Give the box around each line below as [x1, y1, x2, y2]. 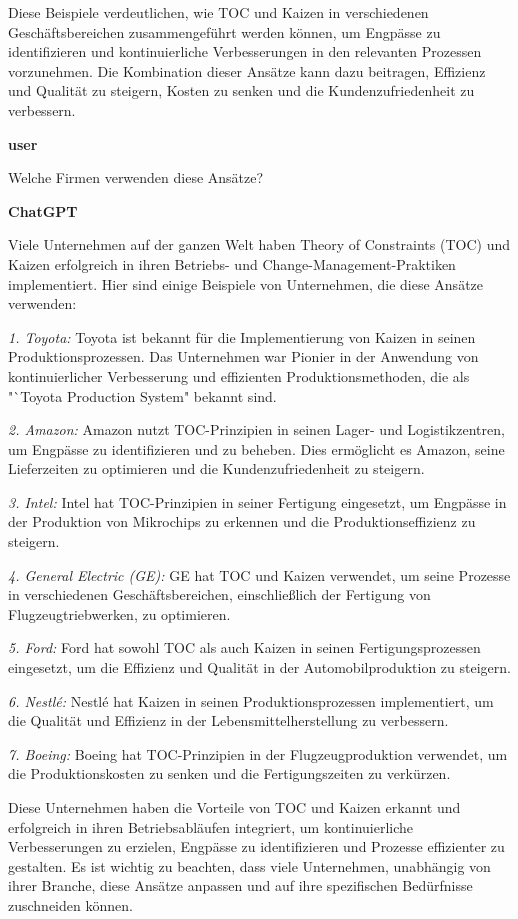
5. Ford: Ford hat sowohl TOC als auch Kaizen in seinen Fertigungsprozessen [8, 637, 481, 658]
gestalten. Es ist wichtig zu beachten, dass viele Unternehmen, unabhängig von [8, 855, 491, 876]
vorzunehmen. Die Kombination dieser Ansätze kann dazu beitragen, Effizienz [8, 60, 486, 81]
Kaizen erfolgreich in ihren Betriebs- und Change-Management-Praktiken [8, 253, 456, 274]
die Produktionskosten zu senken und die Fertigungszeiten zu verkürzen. [8, 763, 451, 784]
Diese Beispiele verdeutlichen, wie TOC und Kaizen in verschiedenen [8, 2, 429, 22]
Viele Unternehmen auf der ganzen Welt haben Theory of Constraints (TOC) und [8, 234, 510, 255]
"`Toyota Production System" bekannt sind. [8, 385, 277, 406]
